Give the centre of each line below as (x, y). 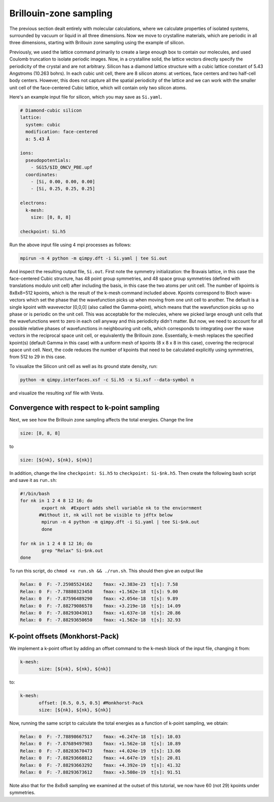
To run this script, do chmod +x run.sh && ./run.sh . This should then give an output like (106, 571)
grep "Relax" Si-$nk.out (72, 551)
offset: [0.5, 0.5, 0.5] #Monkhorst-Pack (91, 703)
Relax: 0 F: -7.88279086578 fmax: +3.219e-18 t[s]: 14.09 (100, 606)
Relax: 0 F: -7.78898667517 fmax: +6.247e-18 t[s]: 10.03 (100, 736)
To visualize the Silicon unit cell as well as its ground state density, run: (83, 366)
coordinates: (42, 175)
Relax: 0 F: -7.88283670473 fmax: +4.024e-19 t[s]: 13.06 (100, 751)
